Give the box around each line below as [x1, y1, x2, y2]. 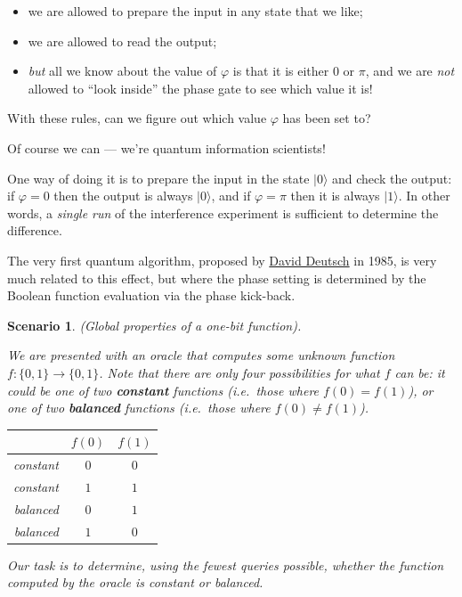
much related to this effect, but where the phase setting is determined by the [7, 268, 426, 287]
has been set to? [282, 109, 371, 127]
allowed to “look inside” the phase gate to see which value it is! [28, 78, 373, 97]
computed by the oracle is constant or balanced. [7, 573, 263, 592]
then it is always [290, 186, 380, 205]
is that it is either [232, 61, 329, 80]
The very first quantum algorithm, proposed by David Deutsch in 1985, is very [7, 250, 437, 269]
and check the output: [332, 168, 452, 187]
